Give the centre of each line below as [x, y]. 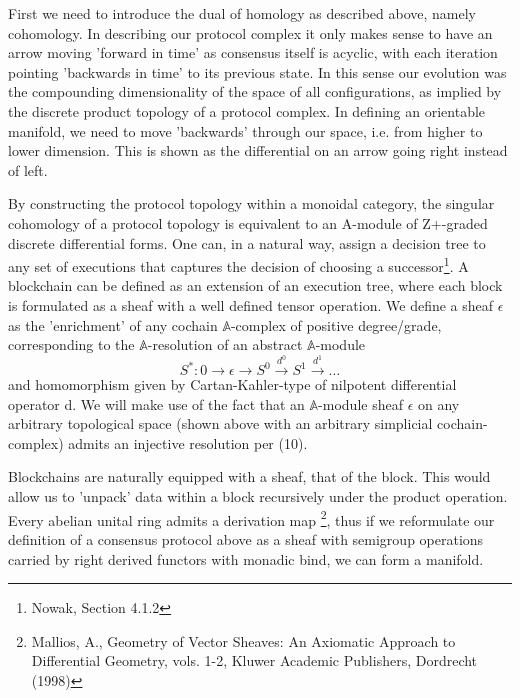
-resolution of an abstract [225, 344]
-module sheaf [360, 403]
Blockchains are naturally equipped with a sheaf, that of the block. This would [249, 476]
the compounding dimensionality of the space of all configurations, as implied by [255, 91]
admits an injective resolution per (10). [188, 442]
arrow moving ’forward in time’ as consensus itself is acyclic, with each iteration [253, 52]
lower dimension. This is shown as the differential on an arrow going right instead [258, 150]
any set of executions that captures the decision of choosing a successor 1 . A [238, 264]
